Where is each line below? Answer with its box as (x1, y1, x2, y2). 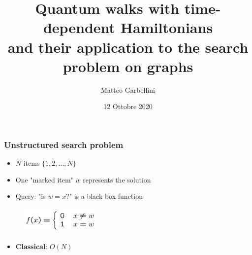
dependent (43, 17, 116, 37)
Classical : (15, 241, 48, 251)
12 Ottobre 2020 (103, 101, 153, 111)
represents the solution (83, 174, 151, 184)
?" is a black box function (66, 191, 143, 201)
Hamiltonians (120, 17, 213, 37)
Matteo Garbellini (101, 84, 155, 95)
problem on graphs (63, 56, 193, 76)
